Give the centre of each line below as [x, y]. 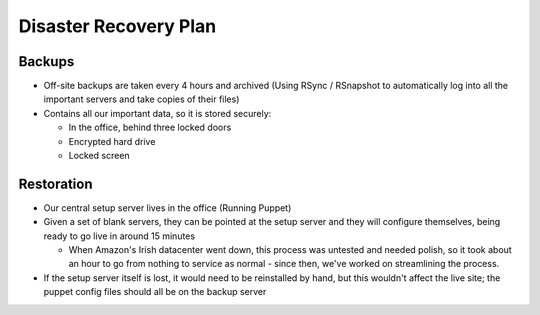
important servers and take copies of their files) [141, 99]
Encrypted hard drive [112, 141]
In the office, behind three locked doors [150, 127]
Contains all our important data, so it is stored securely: [157, 113]
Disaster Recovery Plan [117, 26]
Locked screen [99, 156]
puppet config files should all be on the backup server [155, 292]
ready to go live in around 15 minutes [119, 236]
